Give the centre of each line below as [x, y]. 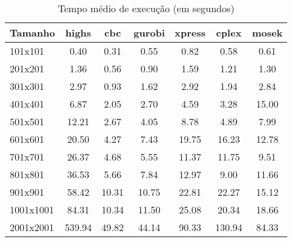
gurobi [149, 33]
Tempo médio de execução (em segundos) [146, 8]
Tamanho [33, 33]
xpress [190, 33]
